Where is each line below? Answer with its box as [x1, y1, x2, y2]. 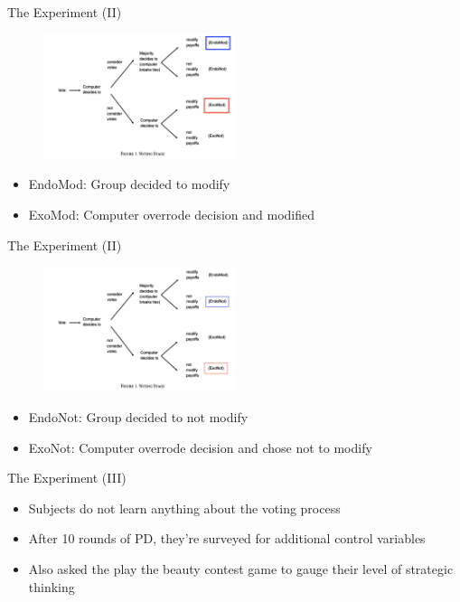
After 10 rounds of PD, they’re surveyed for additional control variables [28, 529, 426, 548]
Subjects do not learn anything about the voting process [28, 498, 341, 517]
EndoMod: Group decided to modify [28, 174, 230, 193]
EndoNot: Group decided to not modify [28, 408, 249, 426]
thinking [28, 577, 75, 596]
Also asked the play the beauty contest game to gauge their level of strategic [28, 559, 454, 578]
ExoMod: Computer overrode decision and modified [28, 205, 314, 223]
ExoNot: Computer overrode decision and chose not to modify [28, 437, 372, 456]
